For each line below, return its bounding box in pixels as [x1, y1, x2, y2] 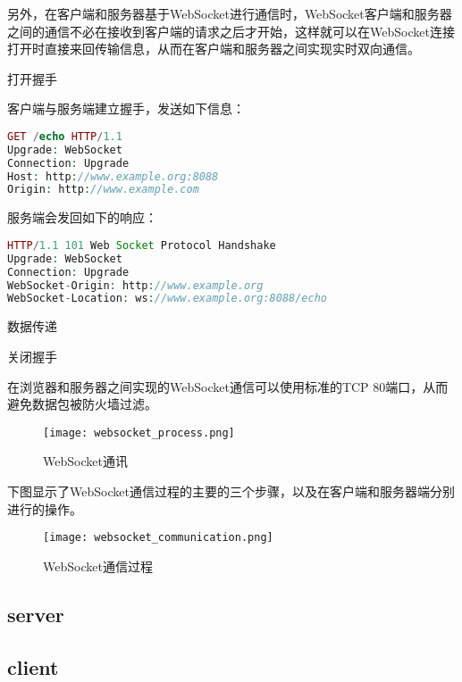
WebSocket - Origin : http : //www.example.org [7, 279, 264, 292]
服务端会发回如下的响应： [7, 208, 157, 227]
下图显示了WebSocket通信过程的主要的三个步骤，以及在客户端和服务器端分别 [7, 481, 455, 500]
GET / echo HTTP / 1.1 [7, 129, 122, 143]
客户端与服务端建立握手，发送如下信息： [7, 99, 245, 118]
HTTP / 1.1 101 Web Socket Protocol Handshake [7, 238, 276, 252]
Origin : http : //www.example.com [7, 183, 199, 196]
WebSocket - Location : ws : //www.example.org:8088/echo [7, 292, 328, 305]
